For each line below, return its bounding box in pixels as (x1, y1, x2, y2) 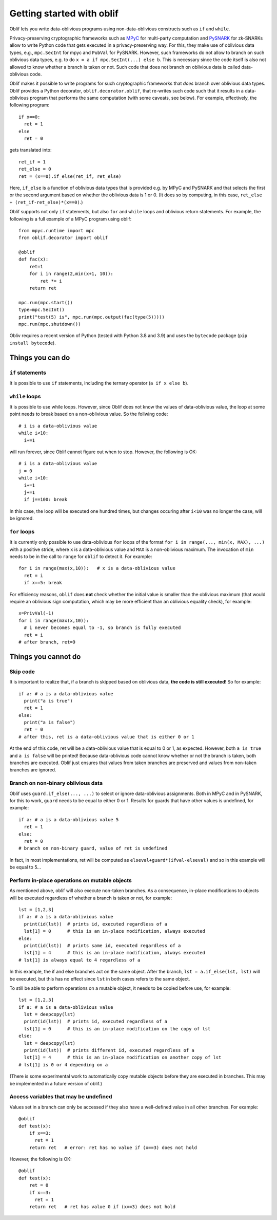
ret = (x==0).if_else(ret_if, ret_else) (18, 173, 122, 179)
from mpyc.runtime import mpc (18, 228, 95, 233)
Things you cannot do (9, 652, 81, 661)
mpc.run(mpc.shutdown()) (18, 321, 81, 327)
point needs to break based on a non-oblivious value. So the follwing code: (9, 411, 168, 417)
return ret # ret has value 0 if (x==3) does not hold (29, 1204, 175, 1210)
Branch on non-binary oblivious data (9, 780, 103, 787)
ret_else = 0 (18, 166, 51, 172)
